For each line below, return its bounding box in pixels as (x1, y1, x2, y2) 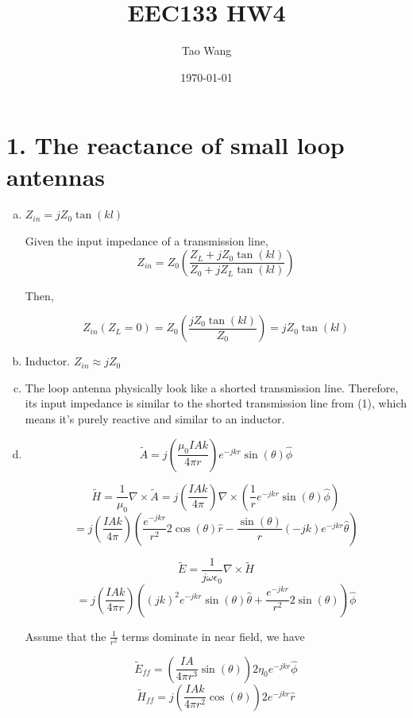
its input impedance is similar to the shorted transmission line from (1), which (25, 395, 407, 411)
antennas (6, 160, 106, 192)
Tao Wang (181, 42, 232, 59)
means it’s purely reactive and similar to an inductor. (25, 411, 285, 427)
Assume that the (25, 627, 106, 644)
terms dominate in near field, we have (122, 627, 305, 644)
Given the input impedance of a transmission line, (25, 233, 268, 249)
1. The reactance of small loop (6, 129, 345, 161)
